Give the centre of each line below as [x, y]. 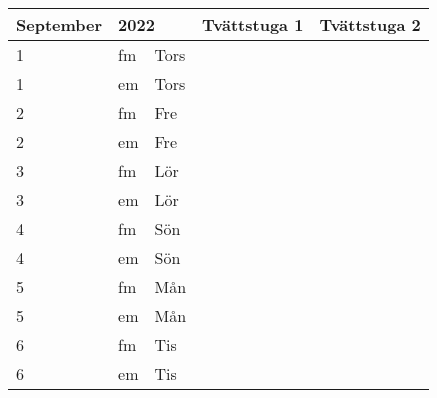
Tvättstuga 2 [370, 24]
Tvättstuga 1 [253, 24]
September [59, 24]
